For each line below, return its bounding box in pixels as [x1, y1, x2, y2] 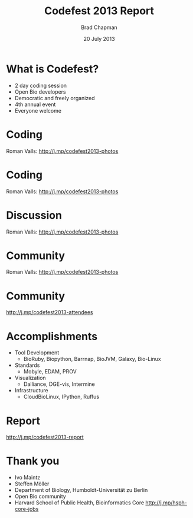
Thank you [6, 455, 60, 468]
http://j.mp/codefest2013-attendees [6, 309, 93, 316]
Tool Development [14, 349, 60, 356]
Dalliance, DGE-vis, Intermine [23, 380, 96, 388]
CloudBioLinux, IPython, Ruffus [23, 393, 99, 401]
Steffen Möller [14, 480, 50, 487]
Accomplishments [6, 330, 98, 343]
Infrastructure [14, 387, 48, 394]
